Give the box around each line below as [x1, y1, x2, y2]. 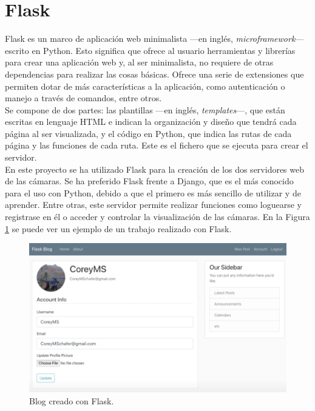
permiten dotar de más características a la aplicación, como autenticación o [5, 79, 285, 92]
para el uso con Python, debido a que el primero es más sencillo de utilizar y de [5, 186, 301, 199]
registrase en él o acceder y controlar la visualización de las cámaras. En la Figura [5, 210, 310, 223]
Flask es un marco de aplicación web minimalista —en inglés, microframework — [5, 32, 304, 45]
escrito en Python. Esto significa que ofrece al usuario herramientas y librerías [5, 44, 296, 56]
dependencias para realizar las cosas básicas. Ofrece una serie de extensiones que [5, 67, 304, 80]
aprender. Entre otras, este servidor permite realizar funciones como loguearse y [5, 198, 302, 211]
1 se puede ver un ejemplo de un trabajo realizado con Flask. [5, 222, 232, 235]
